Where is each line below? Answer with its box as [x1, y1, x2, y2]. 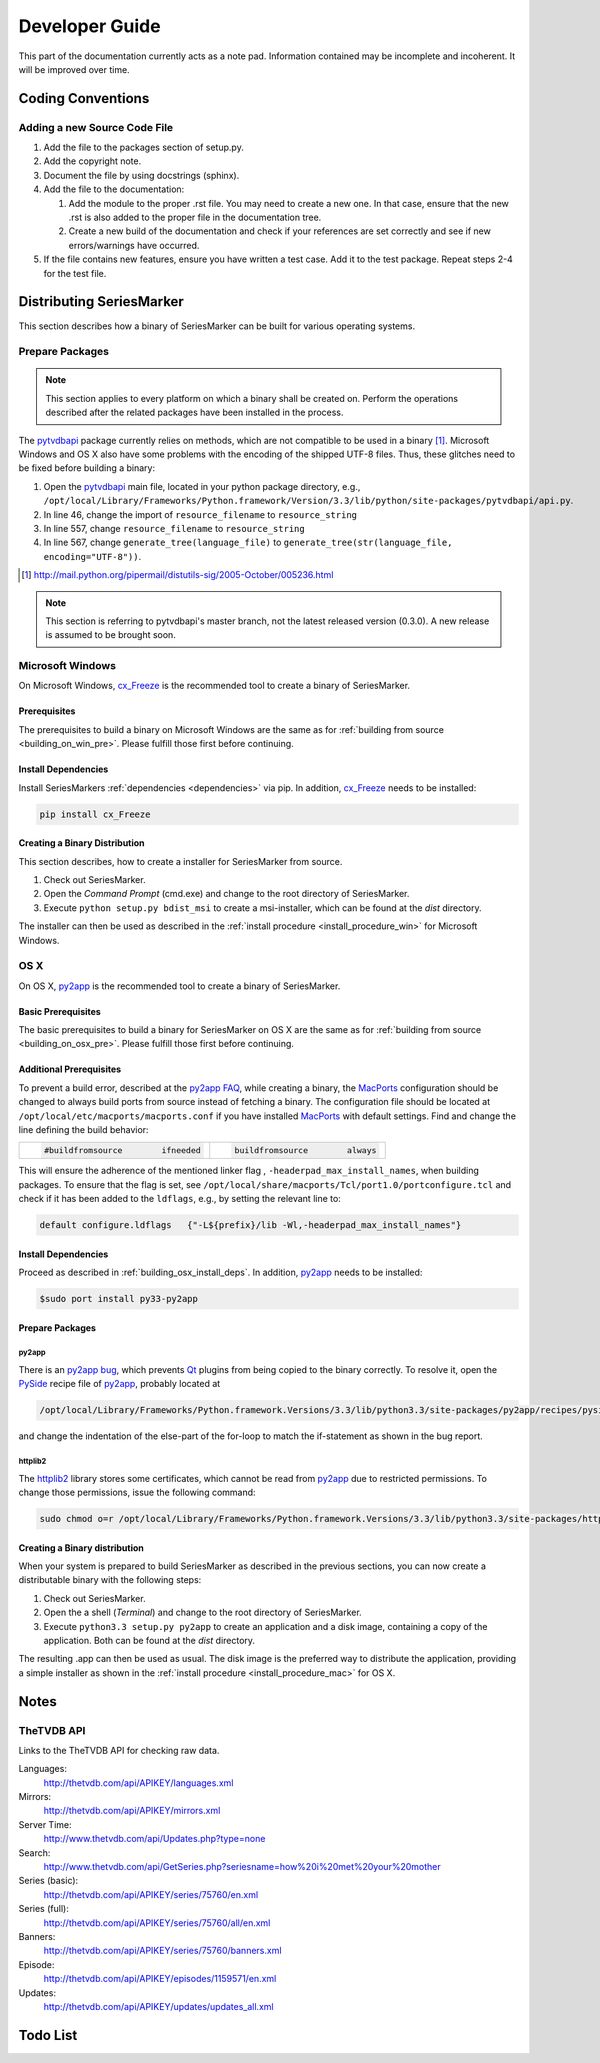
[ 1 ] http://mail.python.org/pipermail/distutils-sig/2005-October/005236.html [21, 569, 334, 581]
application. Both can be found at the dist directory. [43, 1634, 255, 1646]
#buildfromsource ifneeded [43, 1145, 202, 1156]
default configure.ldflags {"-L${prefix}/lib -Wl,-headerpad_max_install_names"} [39, 1219, 462, 1230]
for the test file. [43, 267, 107, 279]
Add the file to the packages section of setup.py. [43, 141, 244, 154]
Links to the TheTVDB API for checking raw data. [18, 1744, 220, 1756]
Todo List [18, 2026, 78, 2044]
